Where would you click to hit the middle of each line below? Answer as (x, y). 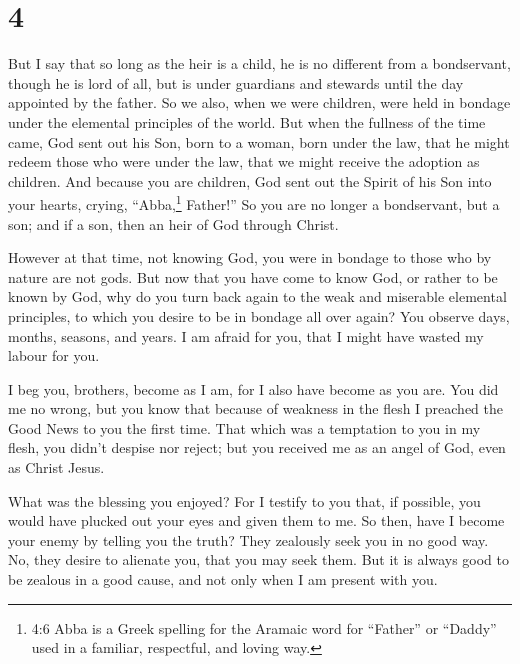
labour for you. (54, 355)
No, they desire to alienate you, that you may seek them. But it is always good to (258, 559)
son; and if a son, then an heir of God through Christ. (173, 223)
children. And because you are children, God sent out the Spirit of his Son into (250, 180)
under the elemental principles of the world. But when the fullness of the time (247, 121)
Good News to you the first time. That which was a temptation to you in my (244, 427)
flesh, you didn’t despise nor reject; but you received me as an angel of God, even (257, 447)
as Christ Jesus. (56, 467)
